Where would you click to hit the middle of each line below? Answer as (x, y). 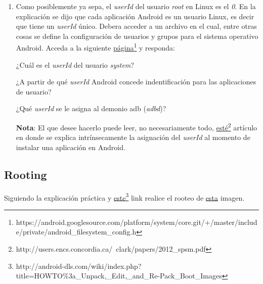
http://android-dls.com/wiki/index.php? (79, 266)
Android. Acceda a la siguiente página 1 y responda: (95, 47)
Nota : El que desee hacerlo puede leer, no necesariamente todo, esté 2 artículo (137, 127)
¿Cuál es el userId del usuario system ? (75, 64)
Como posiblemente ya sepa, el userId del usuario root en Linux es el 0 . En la (136, 6)
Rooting (26, 174)
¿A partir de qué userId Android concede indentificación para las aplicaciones (136, 82)
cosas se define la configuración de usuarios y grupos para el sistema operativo (137, 36)
